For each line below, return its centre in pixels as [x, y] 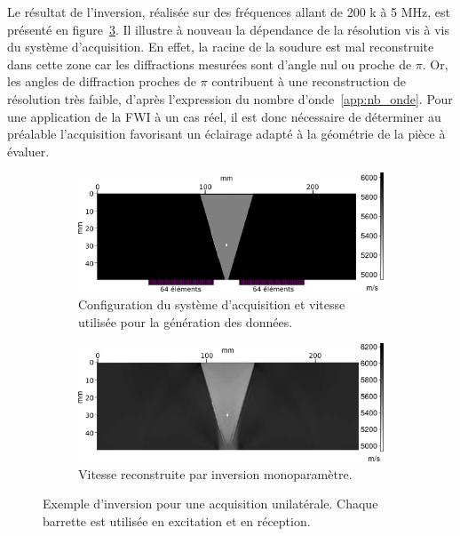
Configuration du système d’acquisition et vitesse [212, 304]
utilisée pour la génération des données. [186, 321]
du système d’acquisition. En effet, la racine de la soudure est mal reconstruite [221, 47]
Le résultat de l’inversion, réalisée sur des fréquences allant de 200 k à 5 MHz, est [229, 12]
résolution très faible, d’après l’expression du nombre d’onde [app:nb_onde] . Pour [230, 98]
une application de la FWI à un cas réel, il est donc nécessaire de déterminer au [224, 116]
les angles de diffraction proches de [102, 81]
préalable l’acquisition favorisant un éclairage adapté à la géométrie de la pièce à [226, 134]
